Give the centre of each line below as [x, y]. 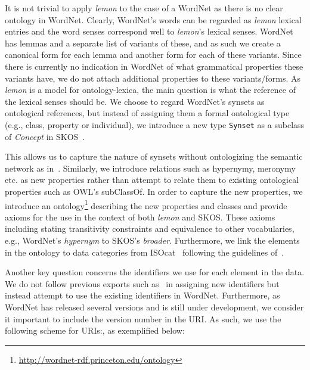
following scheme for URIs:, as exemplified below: [95, 330]
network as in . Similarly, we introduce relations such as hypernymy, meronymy [150, 168]
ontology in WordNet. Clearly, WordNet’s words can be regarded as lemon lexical [153, 19]
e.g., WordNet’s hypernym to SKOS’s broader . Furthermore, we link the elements [152, 240]
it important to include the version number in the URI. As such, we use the [143, 318]
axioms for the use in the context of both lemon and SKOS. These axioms [140, 217]
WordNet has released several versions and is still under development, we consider [154, 307]
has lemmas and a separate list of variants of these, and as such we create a [143, 43]
